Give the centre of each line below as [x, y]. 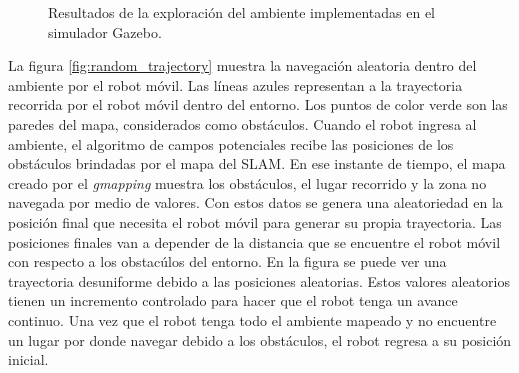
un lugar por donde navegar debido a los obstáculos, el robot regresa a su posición [260, 339]
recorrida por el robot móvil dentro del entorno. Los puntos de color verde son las [258, 104]
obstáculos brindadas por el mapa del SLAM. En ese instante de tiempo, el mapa [257, 163]
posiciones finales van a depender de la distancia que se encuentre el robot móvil [254, 241]
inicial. [28, 359]
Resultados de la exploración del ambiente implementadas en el [241, 12]
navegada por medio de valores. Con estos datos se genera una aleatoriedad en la [255, 202]
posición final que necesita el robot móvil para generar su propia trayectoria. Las [255, 221]
